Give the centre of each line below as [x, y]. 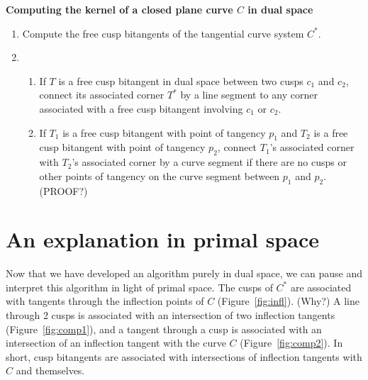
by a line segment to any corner [249, 95]
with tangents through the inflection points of [105, 301]
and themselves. [50, 370]
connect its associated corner [102, 95]
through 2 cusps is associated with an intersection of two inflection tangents [171, 315]
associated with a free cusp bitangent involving [141, 108]
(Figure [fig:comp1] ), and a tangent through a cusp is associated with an [164, 329]
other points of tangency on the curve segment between [160, 175]
